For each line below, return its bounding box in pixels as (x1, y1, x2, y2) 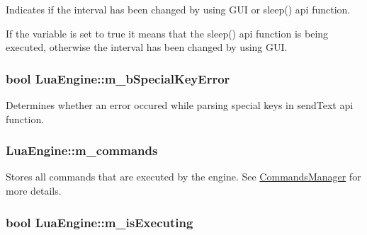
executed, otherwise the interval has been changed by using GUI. (6, 40, 288, 55)
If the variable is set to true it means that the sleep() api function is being (6, 25, 329, 40)
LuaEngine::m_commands (6, 142, 158, 159)
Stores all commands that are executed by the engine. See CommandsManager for (6, 169, 361, 184)
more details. (6, 183, 62, 197)
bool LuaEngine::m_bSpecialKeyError (6, 69, 230, 87)
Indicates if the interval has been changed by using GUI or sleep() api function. (6, 2, 351, 16)
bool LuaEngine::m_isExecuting (6, 213, 193, 231)
